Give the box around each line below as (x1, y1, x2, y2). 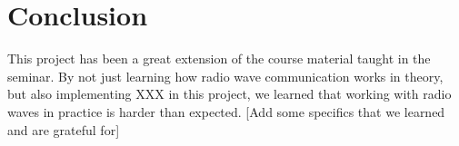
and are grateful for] (7, 120, 120, 139)
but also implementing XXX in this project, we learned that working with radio (7, 84, 452, 103)
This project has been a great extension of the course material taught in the (7, 49, 431, 68)
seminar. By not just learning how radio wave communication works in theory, (7, 66, 444, 85)
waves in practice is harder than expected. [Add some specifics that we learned (7, 102, 445, 121)
